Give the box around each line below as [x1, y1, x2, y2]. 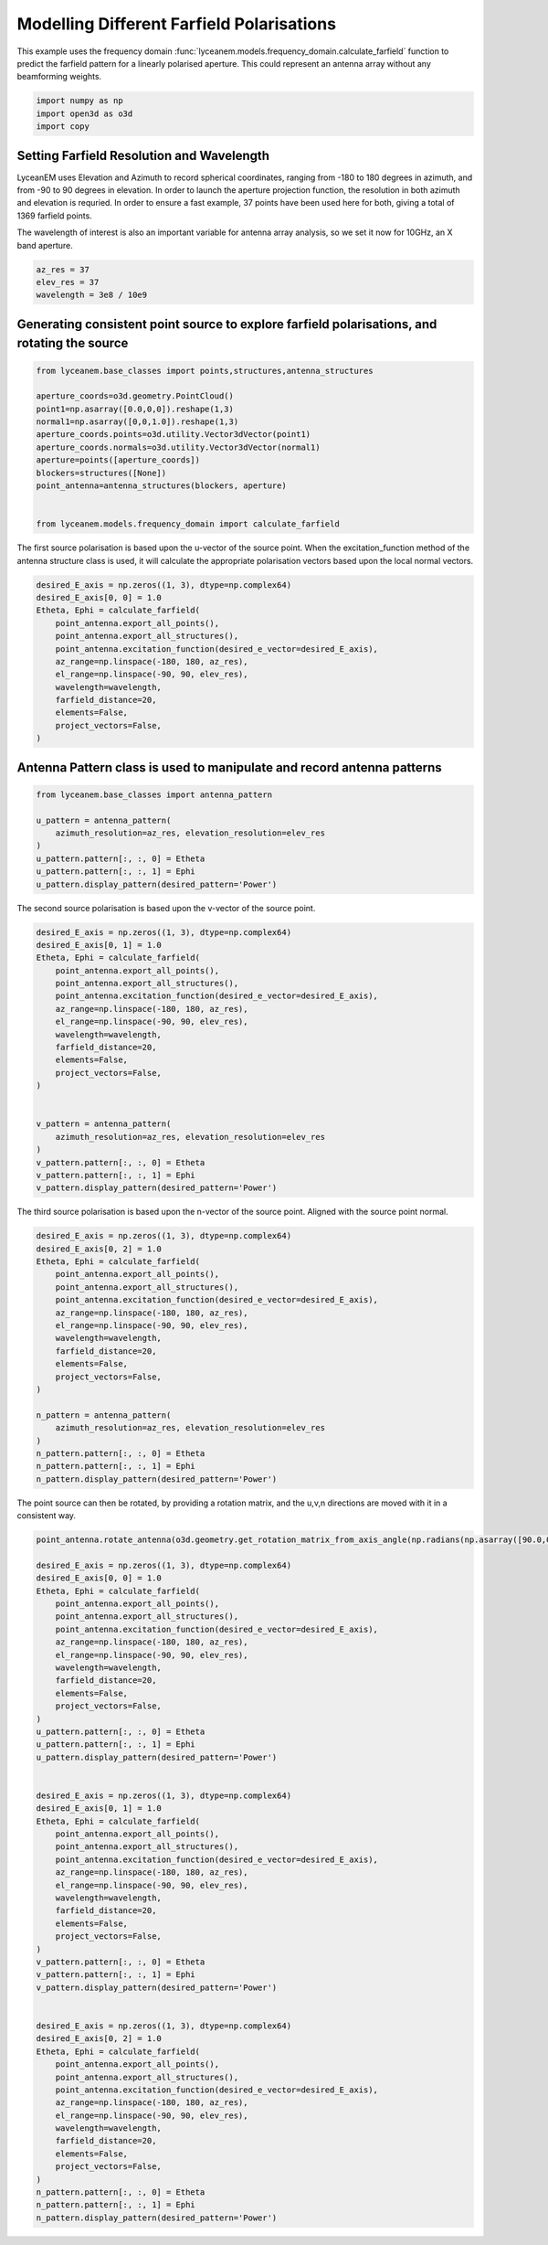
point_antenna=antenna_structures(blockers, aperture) [36, 481, 287, 491]
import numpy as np [36, 96, 123, 106]
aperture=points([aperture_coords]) [36, 455, 201, 465]
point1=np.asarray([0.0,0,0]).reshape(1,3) [36, 403, 235, 414]
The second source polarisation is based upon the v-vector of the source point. [16, 902, 316, 913]
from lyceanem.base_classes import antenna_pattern [36, 789, 273, 800]
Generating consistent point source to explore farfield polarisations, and [16, 316, 437, 332]
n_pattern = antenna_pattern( [36, 1410, 172, 1420]
